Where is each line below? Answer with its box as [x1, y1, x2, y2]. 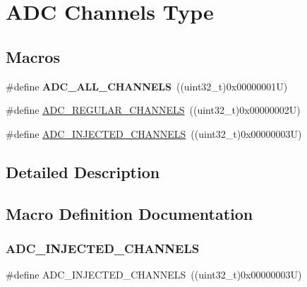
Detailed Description [6, 160, 160, 182]
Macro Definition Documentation [6, 202, 253, 224]
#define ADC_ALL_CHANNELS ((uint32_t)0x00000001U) [6, 78, 288, 93]
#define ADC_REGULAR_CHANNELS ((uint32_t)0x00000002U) [6, 102, 301, 117]
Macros [6, 45, 60, 67]
